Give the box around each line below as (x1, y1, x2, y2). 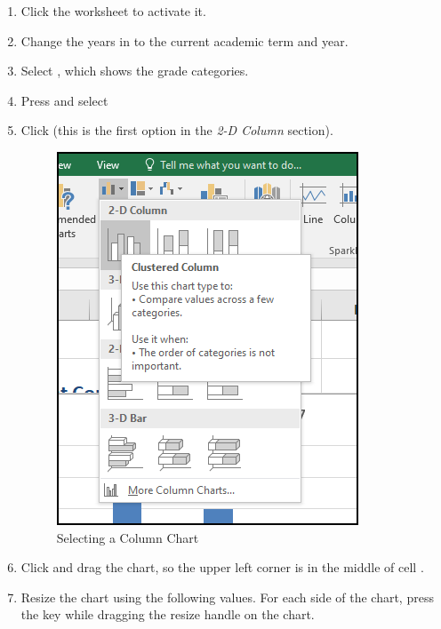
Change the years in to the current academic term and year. (20, 31, 349, 50)
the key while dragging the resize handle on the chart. (20, 605, 315, 624)
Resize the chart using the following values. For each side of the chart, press (20, 587, 434, 606)
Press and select (20, 91, 108, 109)
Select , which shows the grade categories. (20, 61, 249, 80)
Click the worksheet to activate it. (20, 2, 206, 20)
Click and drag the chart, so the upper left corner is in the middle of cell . (20, 558, 424, 577)
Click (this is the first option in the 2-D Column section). (20, 121, 333, 139)
